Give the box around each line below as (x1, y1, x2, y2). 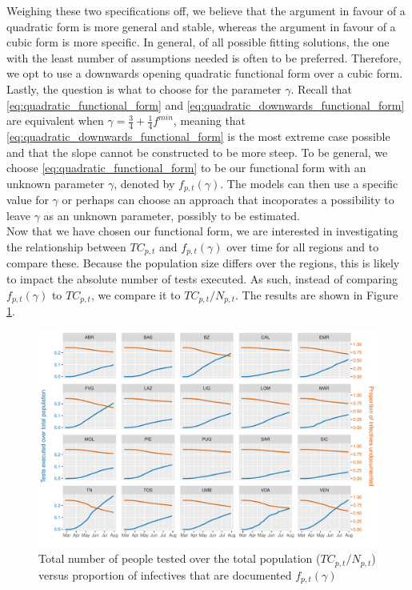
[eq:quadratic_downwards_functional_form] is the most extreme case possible (6, 127, 390, 144)
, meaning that (173, 112, 246, 129)
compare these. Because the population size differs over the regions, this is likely (6, 255, 400, 271)
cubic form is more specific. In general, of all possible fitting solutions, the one (6, 34, 390, 50)
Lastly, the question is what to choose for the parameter (6, 80, 282, 97)
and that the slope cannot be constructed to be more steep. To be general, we (6, 143, 388, 160)
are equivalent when (6, 112, 104, 129)
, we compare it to (90, 286, 181, 303)
